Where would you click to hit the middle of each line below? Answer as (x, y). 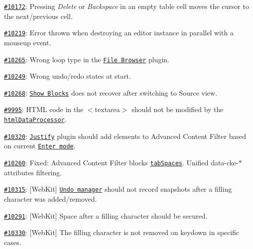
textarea (107, 109)
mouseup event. (28, 42)
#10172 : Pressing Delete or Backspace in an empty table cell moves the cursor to (126, 6)
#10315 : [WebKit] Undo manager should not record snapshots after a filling (118, 189)
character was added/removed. (51, 199)
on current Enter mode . (40, 146)
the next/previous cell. (38, 16)
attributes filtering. (33, 172)
